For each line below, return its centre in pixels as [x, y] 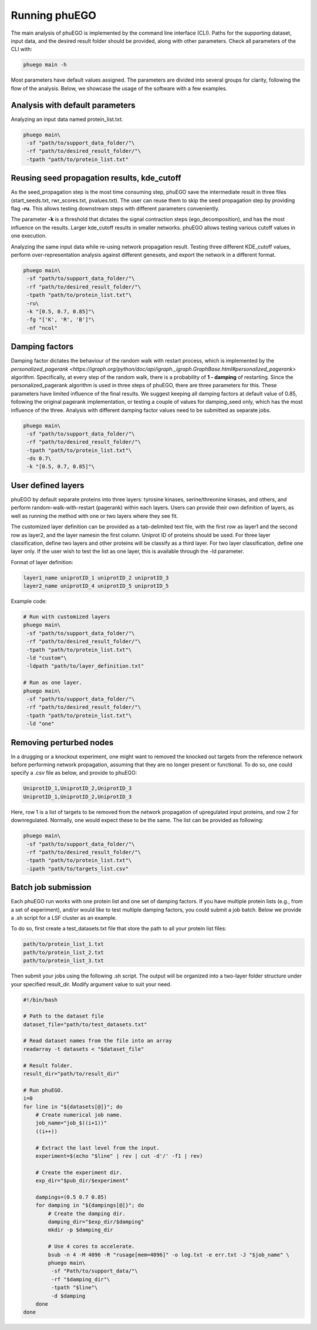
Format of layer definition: [42, 562]
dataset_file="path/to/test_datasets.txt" [85, 1024]
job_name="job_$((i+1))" [71, 1123]
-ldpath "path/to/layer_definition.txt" [85, 666]
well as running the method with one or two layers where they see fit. [95, 516]
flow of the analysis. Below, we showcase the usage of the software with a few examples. [119, 88]
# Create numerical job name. [79, 1115]
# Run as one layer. [53, 683]
